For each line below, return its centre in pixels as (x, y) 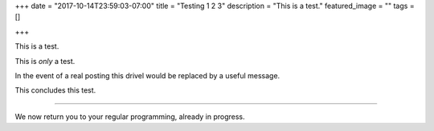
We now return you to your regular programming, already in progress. (130, 117)
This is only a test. (45, 61)
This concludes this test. (55, 90)
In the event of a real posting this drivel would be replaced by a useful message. (147, 75)
